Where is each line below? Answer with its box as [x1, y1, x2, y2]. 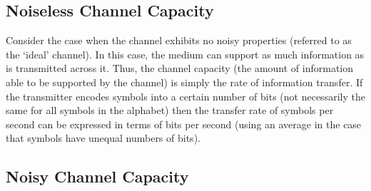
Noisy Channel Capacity [6, 165, 189, 187]
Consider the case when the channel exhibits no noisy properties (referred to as [6, 33, 352, 48]
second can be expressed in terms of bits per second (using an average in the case [6, 116, 362, 131]
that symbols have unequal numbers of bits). [6, 130, 200, 145]
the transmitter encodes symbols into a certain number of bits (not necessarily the [6, 88, 365, 103]
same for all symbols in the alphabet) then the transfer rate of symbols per [6, 103, 334, 118]
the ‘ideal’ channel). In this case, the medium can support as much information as [6, 46, 365, 61]
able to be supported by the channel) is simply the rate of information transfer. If [6, 74, 363, 89]
